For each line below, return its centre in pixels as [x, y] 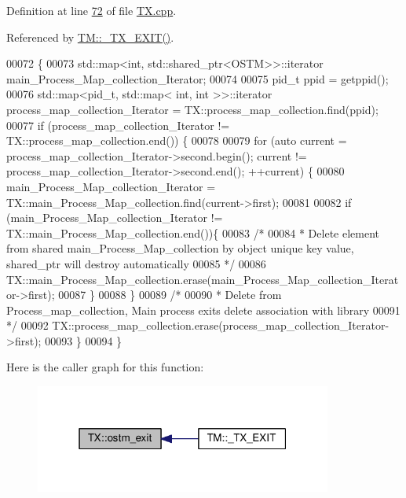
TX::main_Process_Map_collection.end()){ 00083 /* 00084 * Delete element [193, 232]
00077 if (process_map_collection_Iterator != [118, 125]
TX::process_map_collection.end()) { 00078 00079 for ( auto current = [177, 140]
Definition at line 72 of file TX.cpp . [91, 10]
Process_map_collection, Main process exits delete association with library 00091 [203, 310]
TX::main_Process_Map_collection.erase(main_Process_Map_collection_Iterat [203, 279]
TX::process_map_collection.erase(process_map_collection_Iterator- [221, 325]
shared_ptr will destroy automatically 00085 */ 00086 [136, 263]
